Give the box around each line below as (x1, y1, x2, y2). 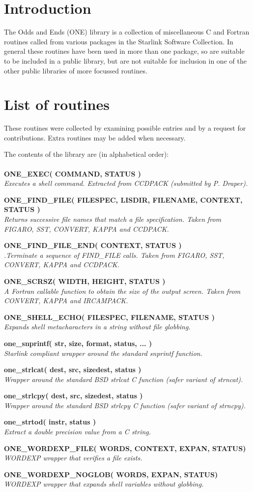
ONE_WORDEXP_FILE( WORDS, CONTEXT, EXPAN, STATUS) (4, 443, 246, 453)
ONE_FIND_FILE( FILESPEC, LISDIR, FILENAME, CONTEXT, (4, 194, 243, 205)
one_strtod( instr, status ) (4, 417, 96, 427)
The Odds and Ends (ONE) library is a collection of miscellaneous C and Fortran (4, 27, 250, 37)
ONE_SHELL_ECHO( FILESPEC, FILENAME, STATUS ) (4, 312, 215, 322)
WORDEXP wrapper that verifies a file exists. (4, 453, 142, 463)
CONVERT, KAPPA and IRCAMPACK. (4, 295, 128, 306)
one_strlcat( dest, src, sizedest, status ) (4, 364, 141, 375)
